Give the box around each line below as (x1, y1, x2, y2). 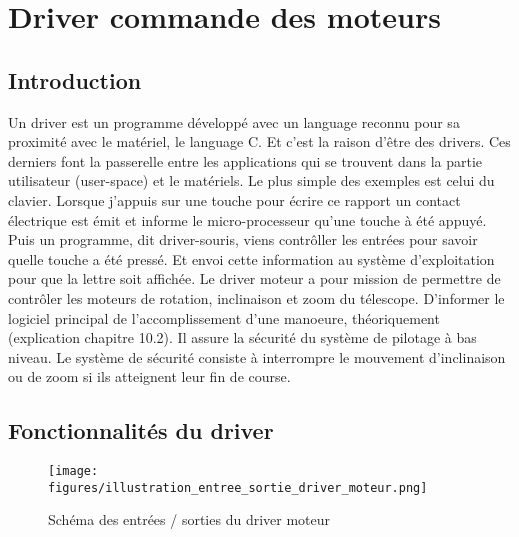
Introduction (8, 64, 142, 95)
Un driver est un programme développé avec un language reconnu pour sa (8, 111, 460, 132)
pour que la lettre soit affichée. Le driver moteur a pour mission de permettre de (8, 268, 501, 289)
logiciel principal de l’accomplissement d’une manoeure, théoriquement (8, 307, 440, 328)
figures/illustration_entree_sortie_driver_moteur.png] (48, 480, 428, 495)
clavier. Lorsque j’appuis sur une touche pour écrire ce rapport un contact (8, 189, 461, 210)
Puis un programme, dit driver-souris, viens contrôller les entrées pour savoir (8, 229, 478, 250)
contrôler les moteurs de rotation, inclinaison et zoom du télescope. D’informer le (8, 287, 505, 308)
